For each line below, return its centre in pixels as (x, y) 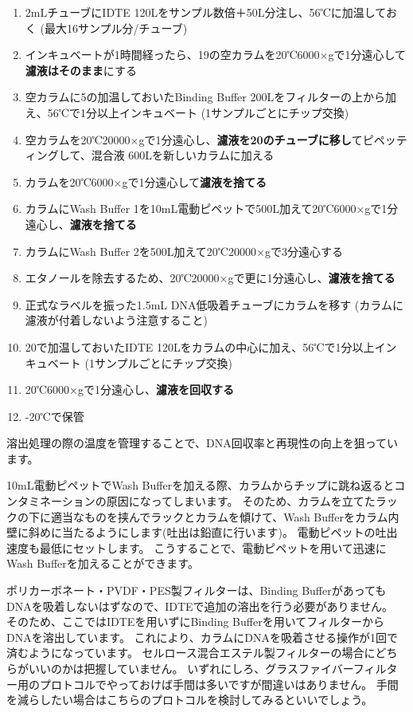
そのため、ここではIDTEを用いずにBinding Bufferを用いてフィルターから (195, 622)
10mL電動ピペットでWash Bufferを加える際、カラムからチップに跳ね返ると (201, 485)
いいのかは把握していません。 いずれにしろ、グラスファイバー (191, 668)
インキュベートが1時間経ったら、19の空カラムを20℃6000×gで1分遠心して (216, 55)
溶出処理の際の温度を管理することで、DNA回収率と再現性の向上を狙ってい (203, 443)
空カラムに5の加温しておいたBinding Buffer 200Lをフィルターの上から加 (210, 97)
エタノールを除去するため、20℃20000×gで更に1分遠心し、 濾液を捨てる (210, 278)
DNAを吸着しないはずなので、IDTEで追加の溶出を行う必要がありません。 (200, 606)
